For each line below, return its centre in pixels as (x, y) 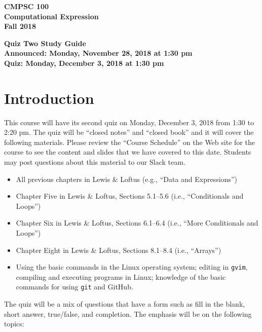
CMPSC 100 (27, 6)
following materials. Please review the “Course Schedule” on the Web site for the (129, 142)
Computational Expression (51, 16)
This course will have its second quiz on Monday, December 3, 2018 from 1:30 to (129, 122)
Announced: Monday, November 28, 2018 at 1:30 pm (98, 53)
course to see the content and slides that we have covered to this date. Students (128, 152)
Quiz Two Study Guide (45, 43)
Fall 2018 (20, 26)
